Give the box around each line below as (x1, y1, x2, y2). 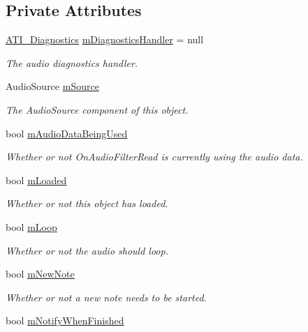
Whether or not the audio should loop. (6, 243, 168, 257)
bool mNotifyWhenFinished (6, 313, 124, 328)
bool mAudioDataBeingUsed (6, 126, 128, 140)
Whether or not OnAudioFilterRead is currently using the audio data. (6, 149, 303, 164)
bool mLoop (6, 219, 57, 234)
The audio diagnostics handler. (6, 55, 138, 70)
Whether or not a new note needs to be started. (6, 289, 207, 304)
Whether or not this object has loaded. (6, 196, 168, 211)
